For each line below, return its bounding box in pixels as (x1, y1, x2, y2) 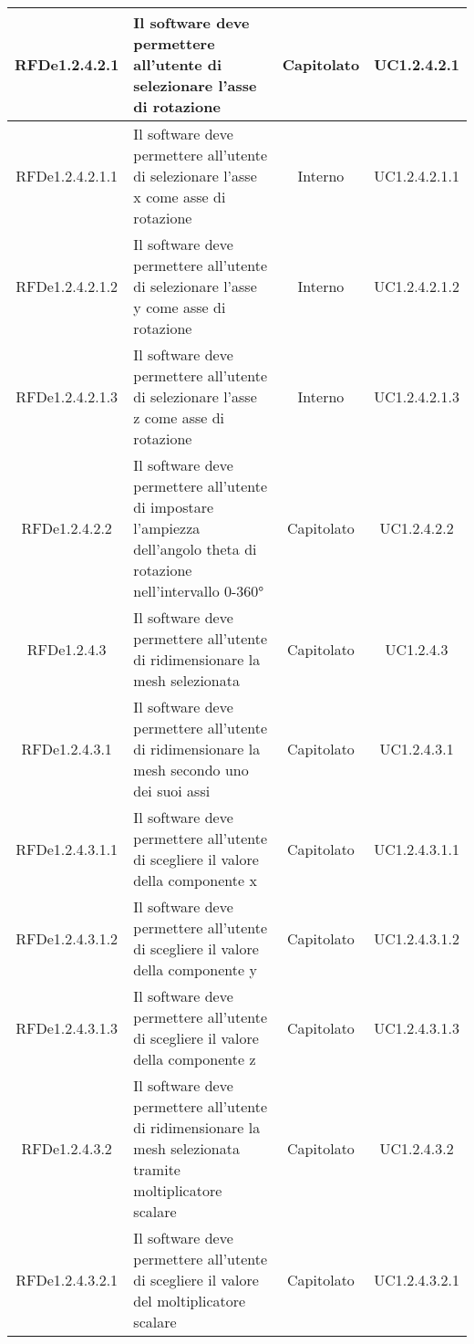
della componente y (133, 959, 257, 980)
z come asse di (133, 407, 225, 428)
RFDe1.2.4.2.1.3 (15, 386, 118, 407)
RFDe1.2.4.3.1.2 (15, 927, 118, 949)
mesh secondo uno (133, 759, 249, 780)
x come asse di (133, 186, 226, 207)
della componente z (133, 1048, 256, 1069)
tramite (133, 1159, 180, 1180)
